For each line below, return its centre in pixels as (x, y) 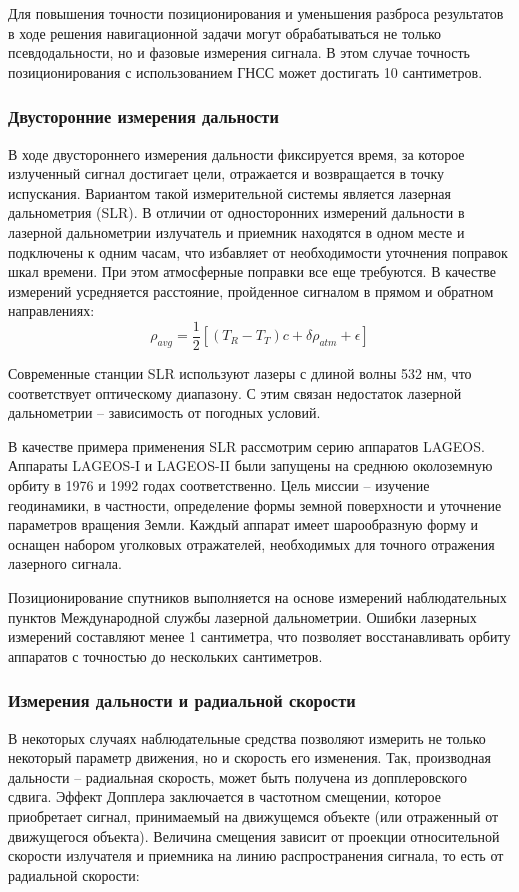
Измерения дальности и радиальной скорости (182, 700)
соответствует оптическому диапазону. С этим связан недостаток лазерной (235, 392)
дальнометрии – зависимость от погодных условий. (164, 412)
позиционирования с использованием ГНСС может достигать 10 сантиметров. (245, 71)
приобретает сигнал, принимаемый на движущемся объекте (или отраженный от (253, 815)
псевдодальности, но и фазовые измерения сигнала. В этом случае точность (239, 52)
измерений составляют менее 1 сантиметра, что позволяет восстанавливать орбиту (259, 636)
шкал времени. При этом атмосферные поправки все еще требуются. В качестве (252, 271)
